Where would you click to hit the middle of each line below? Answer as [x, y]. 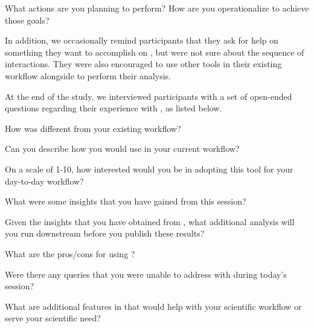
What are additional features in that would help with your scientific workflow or [153, 306]
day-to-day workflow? [44, 181]
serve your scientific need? [53, 318]
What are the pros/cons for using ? [70, 253]
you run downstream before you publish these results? [105, 233]
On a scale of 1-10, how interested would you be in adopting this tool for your [149, 169]
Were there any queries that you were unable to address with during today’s [146, 274]
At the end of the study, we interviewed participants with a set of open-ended [149, 96]
